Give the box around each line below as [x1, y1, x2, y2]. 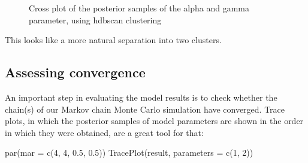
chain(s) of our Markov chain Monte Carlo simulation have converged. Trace [5, 102, 285, 115]
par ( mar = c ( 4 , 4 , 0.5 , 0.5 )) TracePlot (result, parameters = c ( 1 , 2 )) [5, 146, 253, 159]
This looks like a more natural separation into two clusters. [5, 34, 222, 46]
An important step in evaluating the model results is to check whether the [5, 90, 277, 103]
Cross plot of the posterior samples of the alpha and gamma [29, 2, 249, 14]
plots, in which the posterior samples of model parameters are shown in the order [5, 114, 304, 127]
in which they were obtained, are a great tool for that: [5, 126, 204, 138]
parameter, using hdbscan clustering [29, 13, 162, 26]
